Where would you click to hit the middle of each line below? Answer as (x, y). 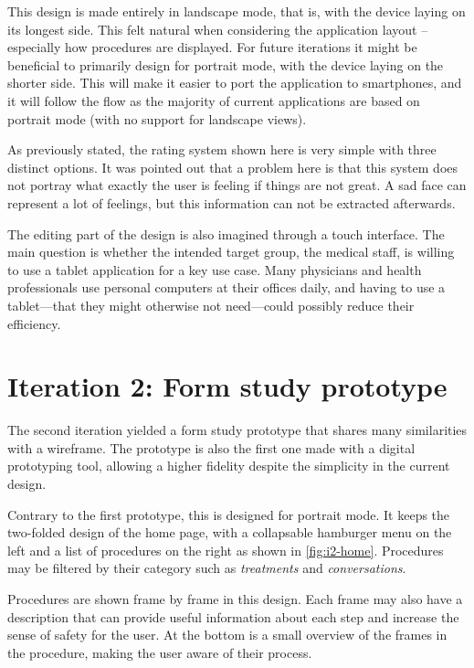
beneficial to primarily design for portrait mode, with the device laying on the (226, 64)
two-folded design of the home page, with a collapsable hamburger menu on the (230, 532)
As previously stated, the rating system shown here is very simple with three (222, 149)
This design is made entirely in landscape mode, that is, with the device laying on (237, 11)
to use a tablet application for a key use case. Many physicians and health (215, 269)
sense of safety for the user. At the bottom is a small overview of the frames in (227, 635)
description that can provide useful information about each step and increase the (233, 616)
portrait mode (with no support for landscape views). (157, 118)
